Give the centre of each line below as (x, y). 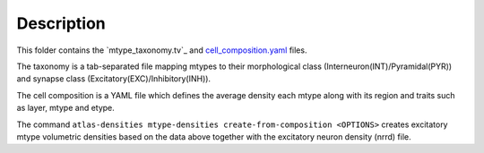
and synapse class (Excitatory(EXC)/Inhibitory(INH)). (113, 79)
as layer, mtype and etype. (66, 108)
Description (61, 23)
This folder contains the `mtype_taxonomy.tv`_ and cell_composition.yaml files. (162, 50)
